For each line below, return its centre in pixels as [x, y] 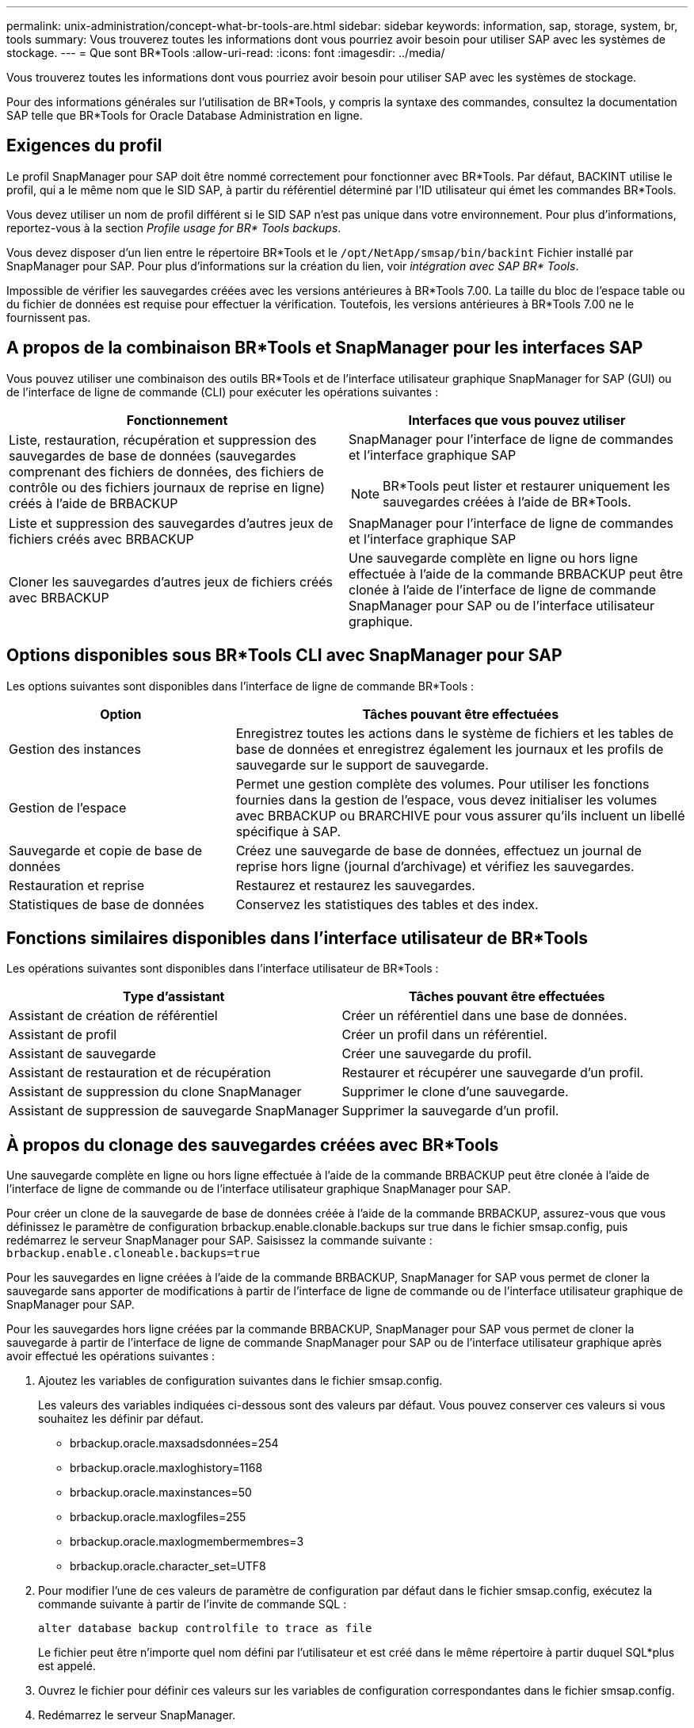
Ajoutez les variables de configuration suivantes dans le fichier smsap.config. [240, 1381]
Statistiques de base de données [107, 904]
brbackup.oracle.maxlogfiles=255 [158, 1517]
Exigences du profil [84, 146]
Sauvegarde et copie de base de [106, 850]
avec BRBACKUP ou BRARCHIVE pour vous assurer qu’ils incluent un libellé [460, 815]
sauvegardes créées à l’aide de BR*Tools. [507, 501]
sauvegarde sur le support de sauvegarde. [362, 765]
